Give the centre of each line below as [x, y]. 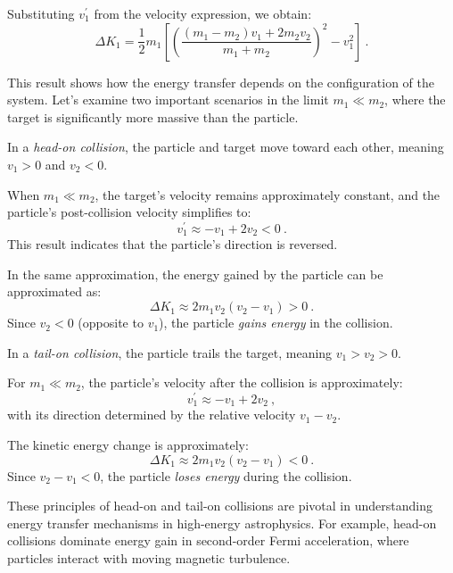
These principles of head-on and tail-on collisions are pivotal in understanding [220, 506]
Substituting [41, 13]
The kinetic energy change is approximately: [128, 444]
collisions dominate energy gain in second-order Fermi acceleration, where [208, 540]
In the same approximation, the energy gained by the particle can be [195, 274]
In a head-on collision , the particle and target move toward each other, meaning [226, 147]
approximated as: [54, 291]
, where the [415, 100]
